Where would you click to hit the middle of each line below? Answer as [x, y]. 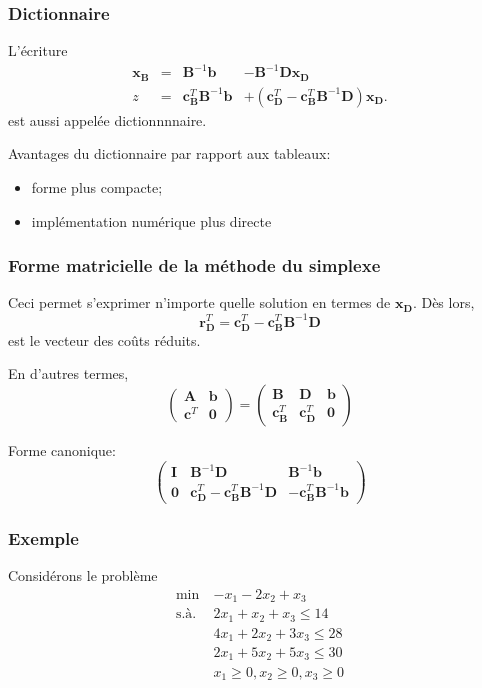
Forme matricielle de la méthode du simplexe [194, 265]
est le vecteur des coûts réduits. [104, 339]
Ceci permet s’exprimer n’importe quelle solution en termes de [199, 302]
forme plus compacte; [97, 187]
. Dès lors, [443, 302]
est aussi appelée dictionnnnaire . [107, 119]
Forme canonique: [62, 449]
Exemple [43, 537]
